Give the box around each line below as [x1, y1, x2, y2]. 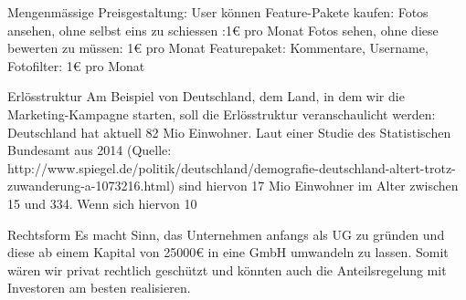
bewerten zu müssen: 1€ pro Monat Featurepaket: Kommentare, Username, [7, 38, 429, 57]
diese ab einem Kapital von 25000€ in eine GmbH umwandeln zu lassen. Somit [7, 243, 449, 262]
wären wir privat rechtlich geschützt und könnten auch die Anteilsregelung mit [7, 260, 447, 279]
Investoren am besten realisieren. [7, 278, 191, 297]
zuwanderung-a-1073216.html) [7, 176, 175, 195]
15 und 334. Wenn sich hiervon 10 [7, 193, 197, 212]
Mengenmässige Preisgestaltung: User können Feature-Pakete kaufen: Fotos [7, 3, 429, 21]
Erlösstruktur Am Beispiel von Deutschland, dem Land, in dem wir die [7, 87, 405, 106]
